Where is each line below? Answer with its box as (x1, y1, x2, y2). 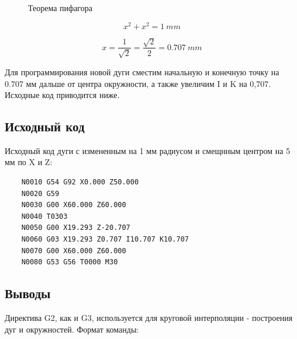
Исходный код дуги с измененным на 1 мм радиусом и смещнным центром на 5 (5, 144, 291, 156)
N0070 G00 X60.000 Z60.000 (21, 246, 126, 255)
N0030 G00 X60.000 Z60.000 (21, 201, 126, 209)
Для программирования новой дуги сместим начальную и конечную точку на (5, 65, 279, 78)
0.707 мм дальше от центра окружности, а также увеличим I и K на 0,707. (5, 77, 271, 89)
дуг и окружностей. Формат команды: (5, 323, 139, 335)
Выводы (5, 284, 51, 302)
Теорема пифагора (28, 2, 92, 13)
